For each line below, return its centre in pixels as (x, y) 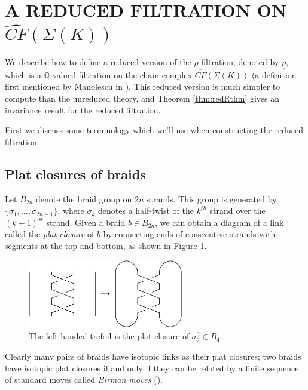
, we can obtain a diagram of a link (219, 222)
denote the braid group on (84, 199)
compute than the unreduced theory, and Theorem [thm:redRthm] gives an (142, 98)
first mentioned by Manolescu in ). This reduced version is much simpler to (143, 86)
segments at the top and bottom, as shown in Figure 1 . (106, 245)
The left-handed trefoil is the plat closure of (109, 336)
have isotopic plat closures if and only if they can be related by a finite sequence (152, 368)
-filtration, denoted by (239, 62)
